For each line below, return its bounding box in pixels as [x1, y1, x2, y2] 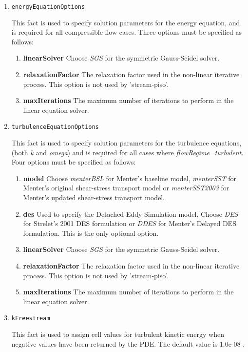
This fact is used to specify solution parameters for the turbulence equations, [11, 138, 242, 148]
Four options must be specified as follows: [11, 157, 136, 167]
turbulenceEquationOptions [11, 124, 99, 131]
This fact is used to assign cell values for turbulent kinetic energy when [11, 329, 224, 339]
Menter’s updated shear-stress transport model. [23, 192, 165, 203]
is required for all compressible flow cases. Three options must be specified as [11, 27, 242, 37]
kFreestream [11, 315, 50, 322]
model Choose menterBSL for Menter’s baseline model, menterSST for [23, 173, 237, 183]
